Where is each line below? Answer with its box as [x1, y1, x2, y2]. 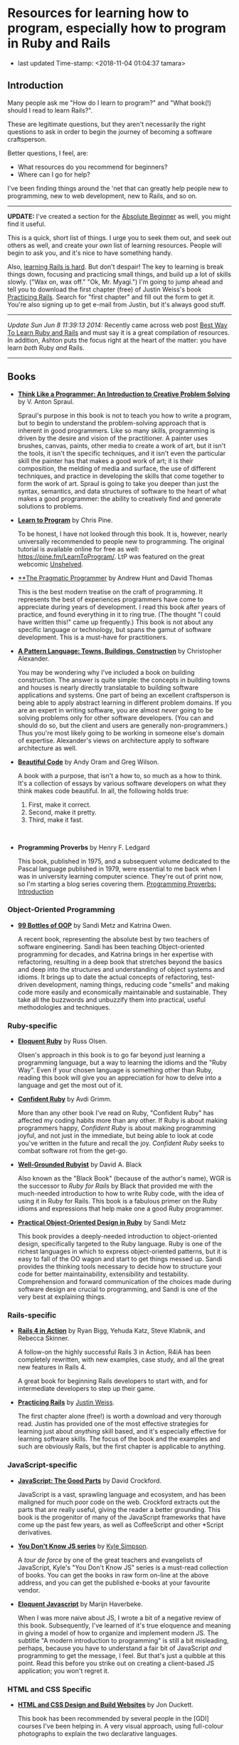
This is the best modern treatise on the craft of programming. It [17, 587, 203, 596]
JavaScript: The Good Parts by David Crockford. [17, 1476, 162, 1485]
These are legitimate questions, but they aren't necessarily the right [7, 120, 206, 128]
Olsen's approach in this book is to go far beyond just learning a [17, 1051, 206, 1060]
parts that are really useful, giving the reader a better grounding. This [17, 1505, 221, 1513]
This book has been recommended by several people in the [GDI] [17, 1714, 210, 1723]
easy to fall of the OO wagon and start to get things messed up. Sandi [17, 1255, 223, 1263]
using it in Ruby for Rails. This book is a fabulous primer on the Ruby [17, 1197, 218, 1206]
